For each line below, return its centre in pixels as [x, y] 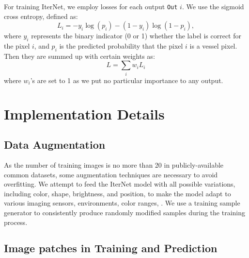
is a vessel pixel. [213, 46]
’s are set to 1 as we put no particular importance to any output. [127, 80]
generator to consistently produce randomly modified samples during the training [124, 212]
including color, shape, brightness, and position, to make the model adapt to [117, 193]
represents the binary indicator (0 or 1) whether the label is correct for [136, 36]
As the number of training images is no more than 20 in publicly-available [114, 164]
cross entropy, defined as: [41, 16]
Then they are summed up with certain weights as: [79, 56]
